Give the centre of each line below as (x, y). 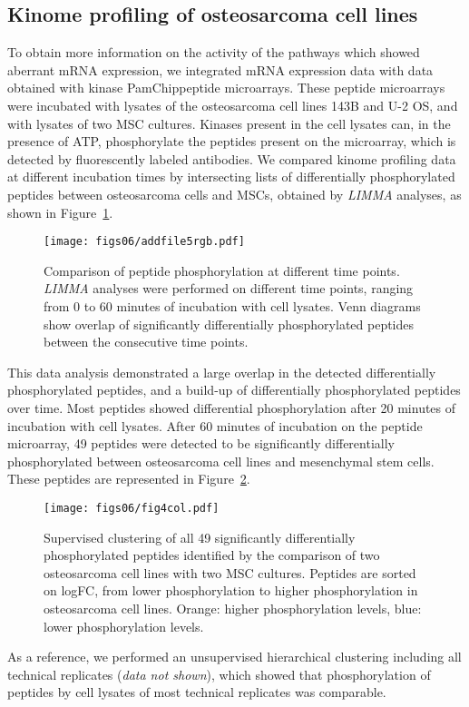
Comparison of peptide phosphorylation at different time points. (222, 270)
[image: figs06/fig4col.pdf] (132, 508)
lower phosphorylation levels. (124, 626)
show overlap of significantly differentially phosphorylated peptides (229, 324)
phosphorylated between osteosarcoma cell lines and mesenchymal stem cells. (221, 461)
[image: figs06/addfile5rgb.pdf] (144, 242)
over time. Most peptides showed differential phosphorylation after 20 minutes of (232, 407)
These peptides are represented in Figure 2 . (129, 479)
